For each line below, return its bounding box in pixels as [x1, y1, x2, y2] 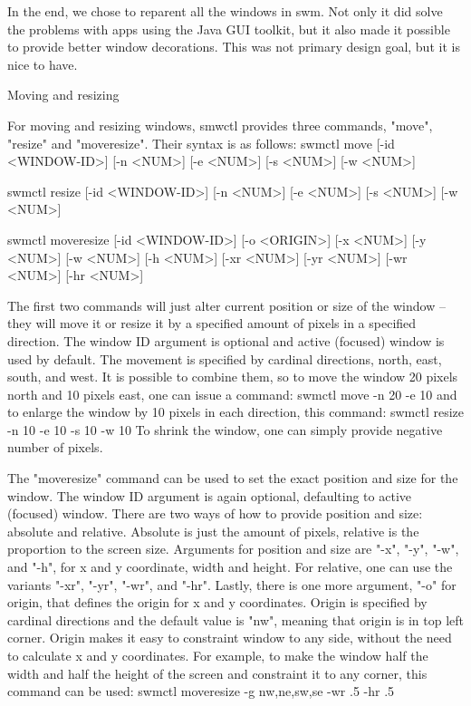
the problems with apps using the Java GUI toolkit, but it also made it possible [7, 19, 450, 38]
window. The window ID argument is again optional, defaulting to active [7, 486, 411, 505]
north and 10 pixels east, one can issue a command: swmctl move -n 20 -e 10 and [7, 384, 457, 403]
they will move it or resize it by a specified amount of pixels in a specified [7, 314, 417, 333]
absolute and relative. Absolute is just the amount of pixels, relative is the [7, 521, 419, 540]
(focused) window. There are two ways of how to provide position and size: [7, 504, 423, 523]
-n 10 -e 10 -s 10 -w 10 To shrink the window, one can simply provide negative [7, 420, 443, 439]
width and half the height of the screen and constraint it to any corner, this [7, 663, 428, 682]
